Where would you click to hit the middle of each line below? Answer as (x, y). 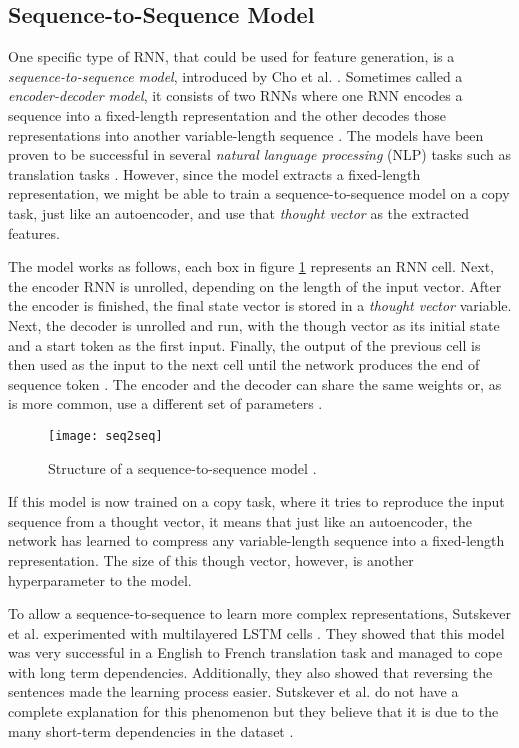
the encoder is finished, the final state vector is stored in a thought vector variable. (260, 305)
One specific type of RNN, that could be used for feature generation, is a (231, 56)
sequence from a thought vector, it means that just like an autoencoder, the (240, 520)
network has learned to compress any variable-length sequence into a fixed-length (256, 540)
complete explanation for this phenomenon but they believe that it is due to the (253, 711)
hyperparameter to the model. (100, 579)
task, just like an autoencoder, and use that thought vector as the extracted (238, 212)
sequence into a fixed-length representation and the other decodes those (227, 114)
